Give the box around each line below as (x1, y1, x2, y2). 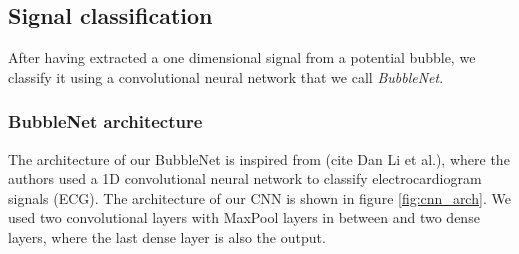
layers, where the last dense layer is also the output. (8, 226, 326, 247)
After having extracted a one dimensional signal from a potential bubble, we (8, 47, 476, 68)
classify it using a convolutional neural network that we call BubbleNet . (8, 66, 444, 87)
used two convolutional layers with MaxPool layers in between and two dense (8, 207, 480, 228)
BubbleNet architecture (8, 109, 203, 134)
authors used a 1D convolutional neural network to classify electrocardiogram (8, 168, 482, 189)
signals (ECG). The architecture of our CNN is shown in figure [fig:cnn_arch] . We (8, 187, 511, 208)
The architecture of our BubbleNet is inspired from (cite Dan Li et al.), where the (8, 148, 510, 169)
